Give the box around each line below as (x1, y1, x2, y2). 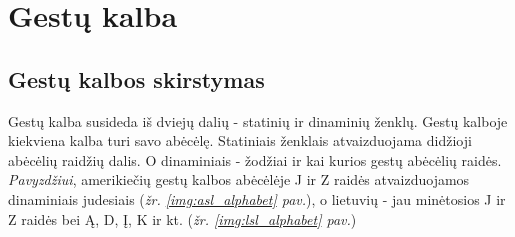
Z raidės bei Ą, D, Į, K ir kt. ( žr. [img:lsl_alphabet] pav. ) (8, 208, 357, 229)
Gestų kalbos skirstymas (8, 63, 265, 94)
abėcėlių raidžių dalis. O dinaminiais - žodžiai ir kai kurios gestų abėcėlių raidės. (8, 149, 502, 170)
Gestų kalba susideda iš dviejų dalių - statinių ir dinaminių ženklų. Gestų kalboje (8, 110, 508, 131)
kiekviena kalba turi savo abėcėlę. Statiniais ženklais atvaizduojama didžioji (8, 130, 472, 151)
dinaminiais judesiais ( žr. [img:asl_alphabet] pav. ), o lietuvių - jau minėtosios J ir (8, 188, 506, 209)
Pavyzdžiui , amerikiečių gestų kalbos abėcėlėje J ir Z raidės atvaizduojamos (8, 169, 470, 190)
